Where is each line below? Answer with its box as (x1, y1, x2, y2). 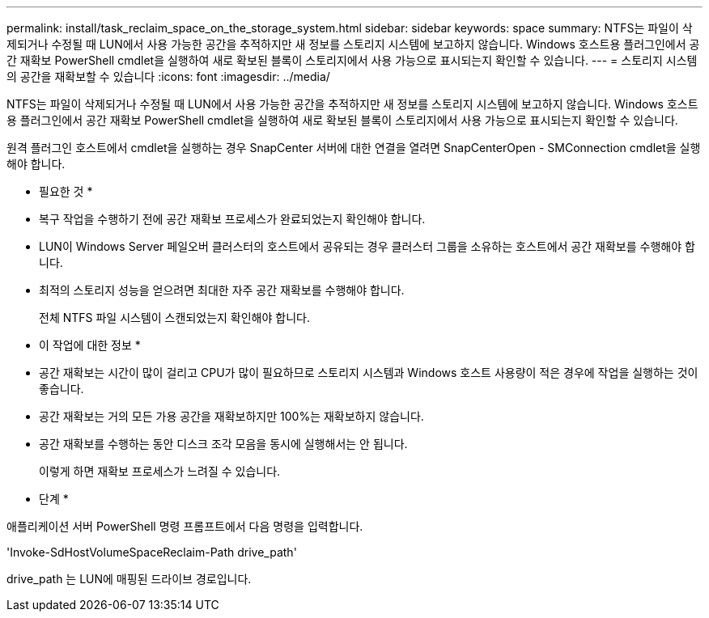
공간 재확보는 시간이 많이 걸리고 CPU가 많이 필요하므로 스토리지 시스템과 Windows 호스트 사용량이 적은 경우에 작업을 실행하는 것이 (39, 366, 698, 379)
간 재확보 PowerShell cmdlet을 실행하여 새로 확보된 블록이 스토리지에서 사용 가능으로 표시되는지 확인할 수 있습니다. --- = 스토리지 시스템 (6, 53, 698, 67)
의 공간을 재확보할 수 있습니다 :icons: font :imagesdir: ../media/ (6, 70, 330, 83)
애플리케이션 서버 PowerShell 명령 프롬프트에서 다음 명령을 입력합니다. (6, 519, 363, 533)
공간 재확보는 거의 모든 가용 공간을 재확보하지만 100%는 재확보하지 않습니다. (39, 409, 424, 423)
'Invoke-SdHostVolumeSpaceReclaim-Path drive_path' (6, 545, 297, 559)
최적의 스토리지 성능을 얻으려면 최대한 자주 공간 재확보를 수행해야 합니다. (39, 283, 405, 297)
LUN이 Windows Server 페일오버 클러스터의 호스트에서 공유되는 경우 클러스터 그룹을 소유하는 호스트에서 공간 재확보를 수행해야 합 (39, 239, 695, 253)
